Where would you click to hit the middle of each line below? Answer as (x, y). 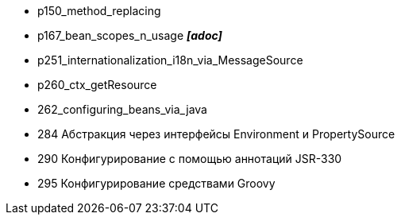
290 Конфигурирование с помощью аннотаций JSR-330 (190, 159)
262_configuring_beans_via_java (122, 109)
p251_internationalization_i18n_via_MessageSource (170, 60)
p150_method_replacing (99, 11)
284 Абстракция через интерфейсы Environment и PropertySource (216, 134)
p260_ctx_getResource (97, 85)
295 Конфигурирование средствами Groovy (156, 183)
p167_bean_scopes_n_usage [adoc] (130, 35)
